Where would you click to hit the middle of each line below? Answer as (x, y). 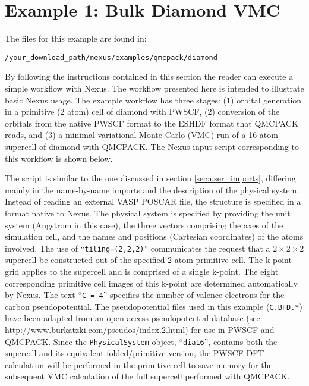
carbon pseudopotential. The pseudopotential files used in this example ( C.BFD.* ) (154, 306)
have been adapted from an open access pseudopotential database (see (133, 318)
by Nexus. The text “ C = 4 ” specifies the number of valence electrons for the (145, 295)
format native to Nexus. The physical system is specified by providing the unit (148, 213)
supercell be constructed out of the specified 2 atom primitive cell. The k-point (148, 260)
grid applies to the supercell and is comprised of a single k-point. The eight (142, 271)
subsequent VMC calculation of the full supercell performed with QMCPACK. (147, 376)
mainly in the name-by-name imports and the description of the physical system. (152, 189)
